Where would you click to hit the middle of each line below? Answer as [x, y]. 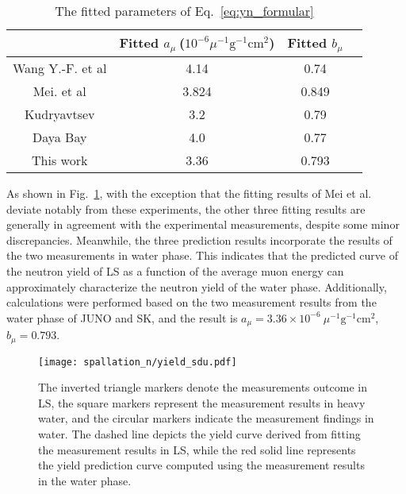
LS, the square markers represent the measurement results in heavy [202, 402]
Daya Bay [60, 137]
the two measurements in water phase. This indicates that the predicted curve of [202, 255]
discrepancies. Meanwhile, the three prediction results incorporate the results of [199, 239]
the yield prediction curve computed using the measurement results [201, 465]
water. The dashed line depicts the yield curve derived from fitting [199, 434]
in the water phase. [85, 480]
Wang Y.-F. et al [60, 68]
